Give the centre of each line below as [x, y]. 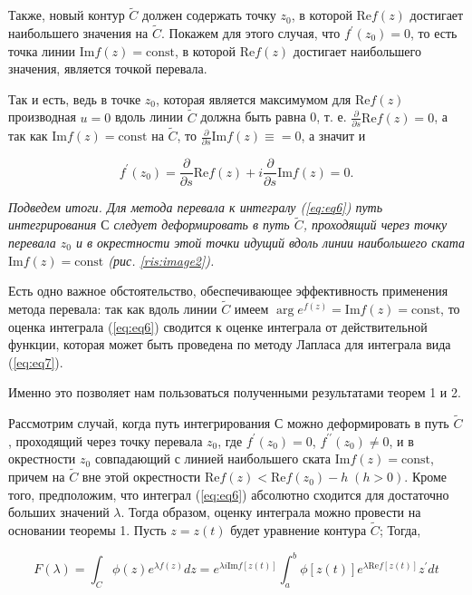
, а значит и [333, 136]
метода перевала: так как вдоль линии [113, 308]
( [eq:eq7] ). [36, 361]
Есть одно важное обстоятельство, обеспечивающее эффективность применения [228, 291]
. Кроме [426, 477]
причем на [37, 477]
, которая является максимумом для [254, 98]
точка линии [42, 50]
